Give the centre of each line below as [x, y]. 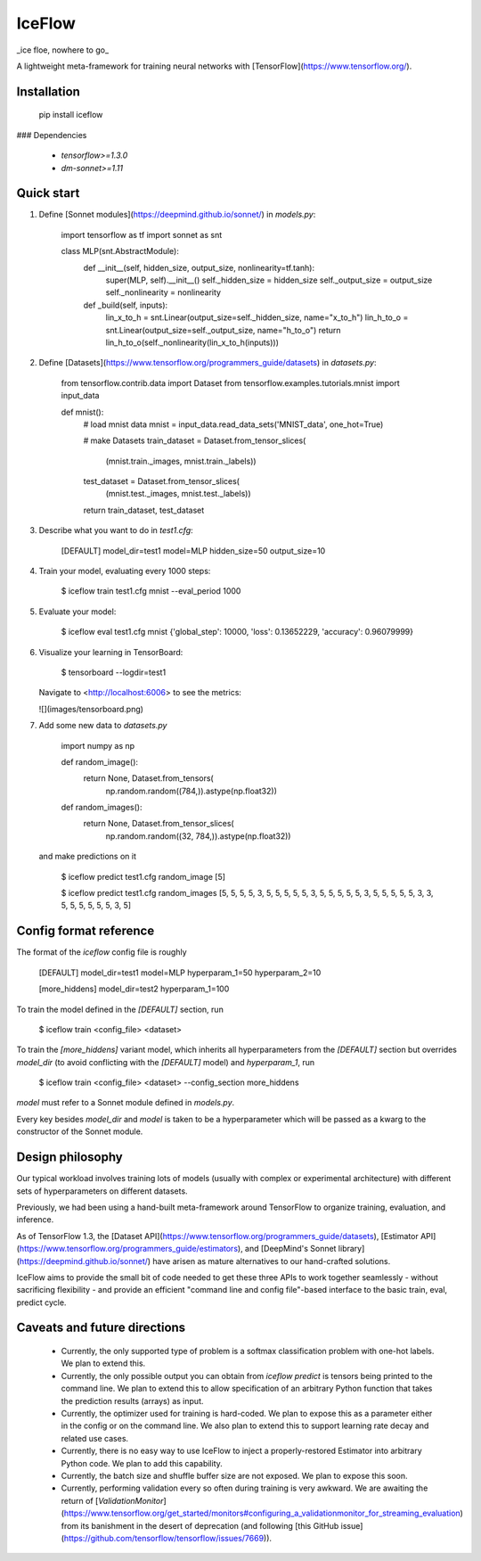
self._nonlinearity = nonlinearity [163, 292]
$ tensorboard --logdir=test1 [114, 672]
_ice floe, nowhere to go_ [63, 50]
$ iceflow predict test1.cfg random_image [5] [143, 876]
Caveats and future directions [101, 1328]
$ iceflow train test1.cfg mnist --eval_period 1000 [151, 591]
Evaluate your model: [77, 612]
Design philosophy [70, 1158]
